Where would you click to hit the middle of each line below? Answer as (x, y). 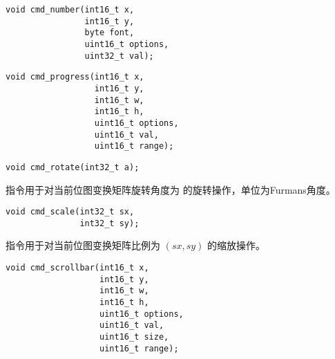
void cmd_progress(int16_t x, (75, 77)
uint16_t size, (134, 337)
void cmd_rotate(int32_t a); (73, 167)
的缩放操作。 (237, 245)
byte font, (109, 33)
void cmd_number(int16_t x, (70, 10)
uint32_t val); (119, 56)
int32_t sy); (109, 223)
